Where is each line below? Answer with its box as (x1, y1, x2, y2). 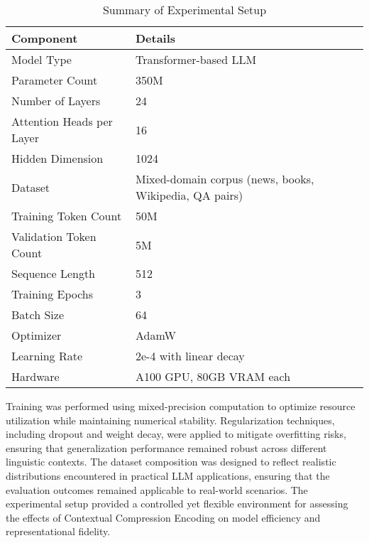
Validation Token (11, 228, 97, 244)
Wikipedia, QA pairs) (135, 187, 243, 203)
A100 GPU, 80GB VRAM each (135, 368, 291, 385)
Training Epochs (11, 286, 94, 302)
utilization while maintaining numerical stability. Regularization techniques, (6, 412, 335, 427)
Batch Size (11, 306, 64, 323)
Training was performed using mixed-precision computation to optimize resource (6, 399, 356, 413)
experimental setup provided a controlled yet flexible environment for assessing (6, 496, 348, 511)
